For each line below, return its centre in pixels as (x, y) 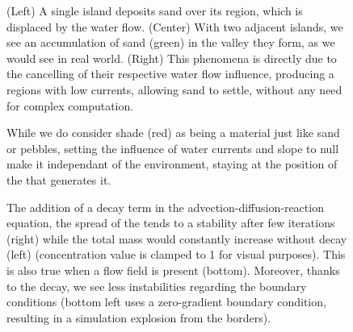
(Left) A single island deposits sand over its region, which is (155, 10)
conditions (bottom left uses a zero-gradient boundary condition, (166, 302)
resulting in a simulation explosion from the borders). (139, 317)
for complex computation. (70, 105)
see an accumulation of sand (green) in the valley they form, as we (171, 42)
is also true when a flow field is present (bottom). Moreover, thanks (173, 270)
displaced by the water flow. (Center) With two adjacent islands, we (175, 26)
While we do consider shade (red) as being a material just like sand (173, 133)
